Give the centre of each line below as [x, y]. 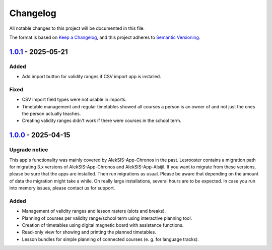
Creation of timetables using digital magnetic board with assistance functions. [103, 225]
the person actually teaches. [51, 114]
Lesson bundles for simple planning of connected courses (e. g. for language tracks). [110, 239]
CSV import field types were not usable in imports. [74, 100]
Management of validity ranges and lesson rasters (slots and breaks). [94, 211]
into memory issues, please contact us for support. [62, 188]
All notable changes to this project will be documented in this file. [77, 28]
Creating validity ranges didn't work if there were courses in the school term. [101, 120]
